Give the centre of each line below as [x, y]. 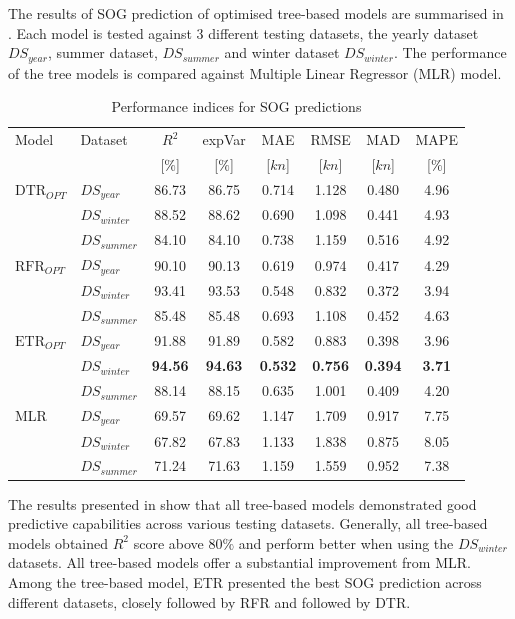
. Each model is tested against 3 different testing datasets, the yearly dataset [243, 32]
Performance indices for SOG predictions [236, 106]
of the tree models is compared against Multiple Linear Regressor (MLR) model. [255, 72]
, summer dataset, [102, 52]
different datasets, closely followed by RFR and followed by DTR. [209, 601]
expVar [224, 139]
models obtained [58, 542]
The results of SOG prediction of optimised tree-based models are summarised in [256, 13]
